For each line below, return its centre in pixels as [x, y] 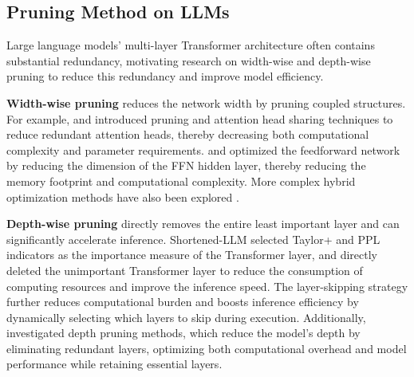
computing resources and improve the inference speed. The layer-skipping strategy [207, 286]
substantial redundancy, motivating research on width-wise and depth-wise [189, 60]
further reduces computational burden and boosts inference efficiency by [183, 302]
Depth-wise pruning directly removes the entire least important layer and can [203, 224]
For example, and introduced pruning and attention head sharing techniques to [200, 118]
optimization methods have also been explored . [123, 196]
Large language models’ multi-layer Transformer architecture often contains [191, 45]
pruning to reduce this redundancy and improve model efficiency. [165, 76]
